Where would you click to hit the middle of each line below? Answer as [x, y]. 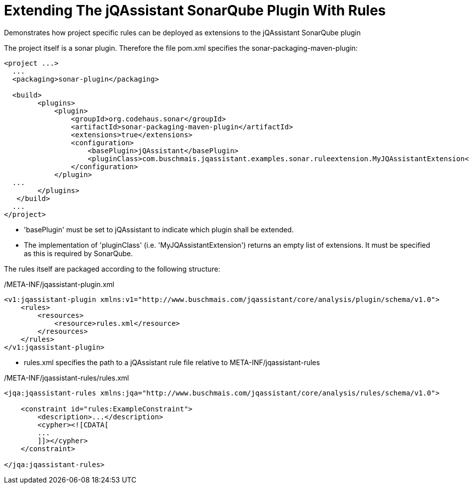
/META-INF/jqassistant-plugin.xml [59, 284]
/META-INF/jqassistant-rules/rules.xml [67, 378]
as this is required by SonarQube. [78, 253]
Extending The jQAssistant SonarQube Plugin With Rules [195, 10]
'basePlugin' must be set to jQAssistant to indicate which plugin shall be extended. [159, 229]
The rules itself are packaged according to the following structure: [112, 269]
